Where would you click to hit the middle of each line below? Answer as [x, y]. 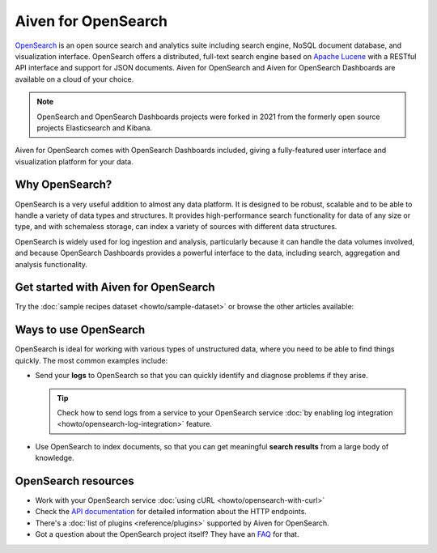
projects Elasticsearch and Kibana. [95, 128]
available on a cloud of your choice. [74, 79]
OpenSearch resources [75, 481]
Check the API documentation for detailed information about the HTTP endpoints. [171, 512]
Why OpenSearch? [64, 185]
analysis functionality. [51, 264]
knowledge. [55, 458]
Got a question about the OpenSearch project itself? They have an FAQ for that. [167, 534]
